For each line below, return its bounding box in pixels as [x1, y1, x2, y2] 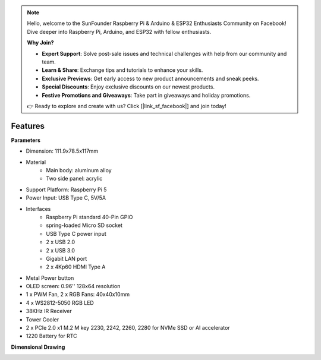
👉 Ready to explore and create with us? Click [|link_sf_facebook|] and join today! [27, 102, 226, 109]
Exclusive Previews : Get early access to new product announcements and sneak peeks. [42, 75, 259, 82]
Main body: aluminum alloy [46, 166, 112, 173]
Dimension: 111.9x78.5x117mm [26, 147, 98, 154]
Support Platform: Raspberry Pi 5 [26, 186, 107, 193]
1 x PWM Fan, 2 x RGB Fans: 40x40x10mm [26, 291, 130, 298]
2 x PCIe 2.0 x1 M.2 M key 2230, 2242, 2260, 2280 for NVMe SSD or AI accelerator [26, 324, 230, 331]
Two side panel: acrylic [46, 175, 103, 182]
